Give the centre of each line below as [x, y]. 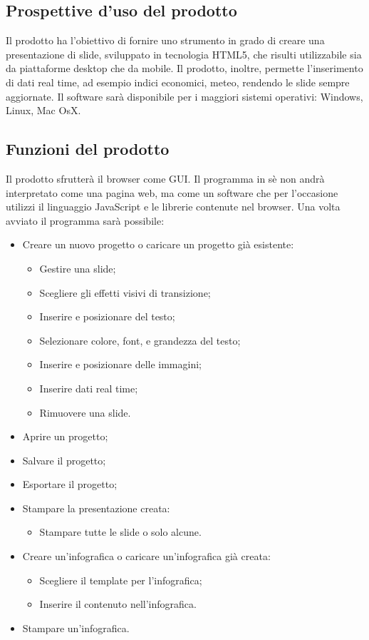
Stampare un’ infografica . [76, 628]
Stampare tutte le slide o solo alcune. [120, 532]
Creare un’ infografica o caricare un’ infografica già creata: [146, 556]
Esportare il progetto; [70, 484]
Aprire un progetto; [65, 436]
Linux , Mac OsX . [43, 110]
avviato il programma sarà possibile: [85, 220]
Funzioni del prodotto [88, 149]
